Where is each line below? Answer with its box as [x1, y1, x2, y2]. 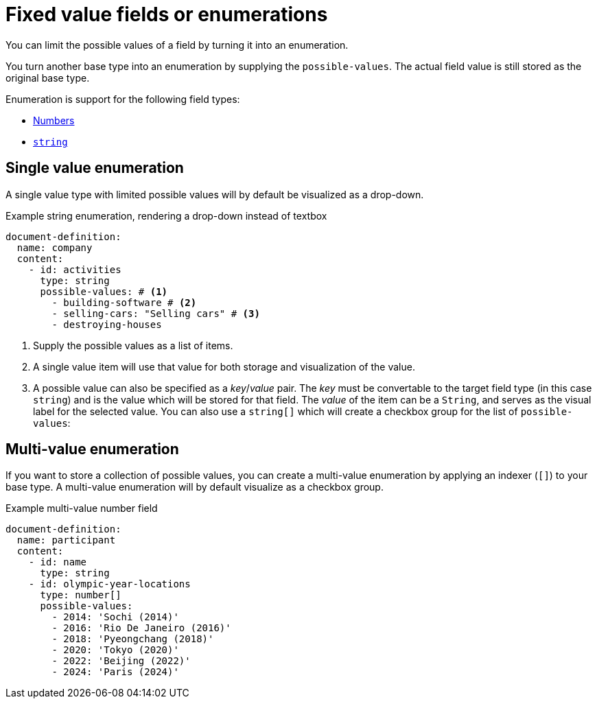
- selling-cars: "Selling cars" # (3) [51, 307, 260, 319]
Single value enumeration [5, 159, 184, 177]
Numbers [33, 114, 75, 126]
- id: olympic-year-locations [28, 578, 191, 590]
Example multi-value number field [5, 502, 158, 515]
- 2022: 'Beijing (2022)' [51, 655, 191, 667]
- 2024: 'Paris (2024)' [51, 666, 179, 678]
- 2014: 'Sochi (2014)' [51, 611, 179, 623]
